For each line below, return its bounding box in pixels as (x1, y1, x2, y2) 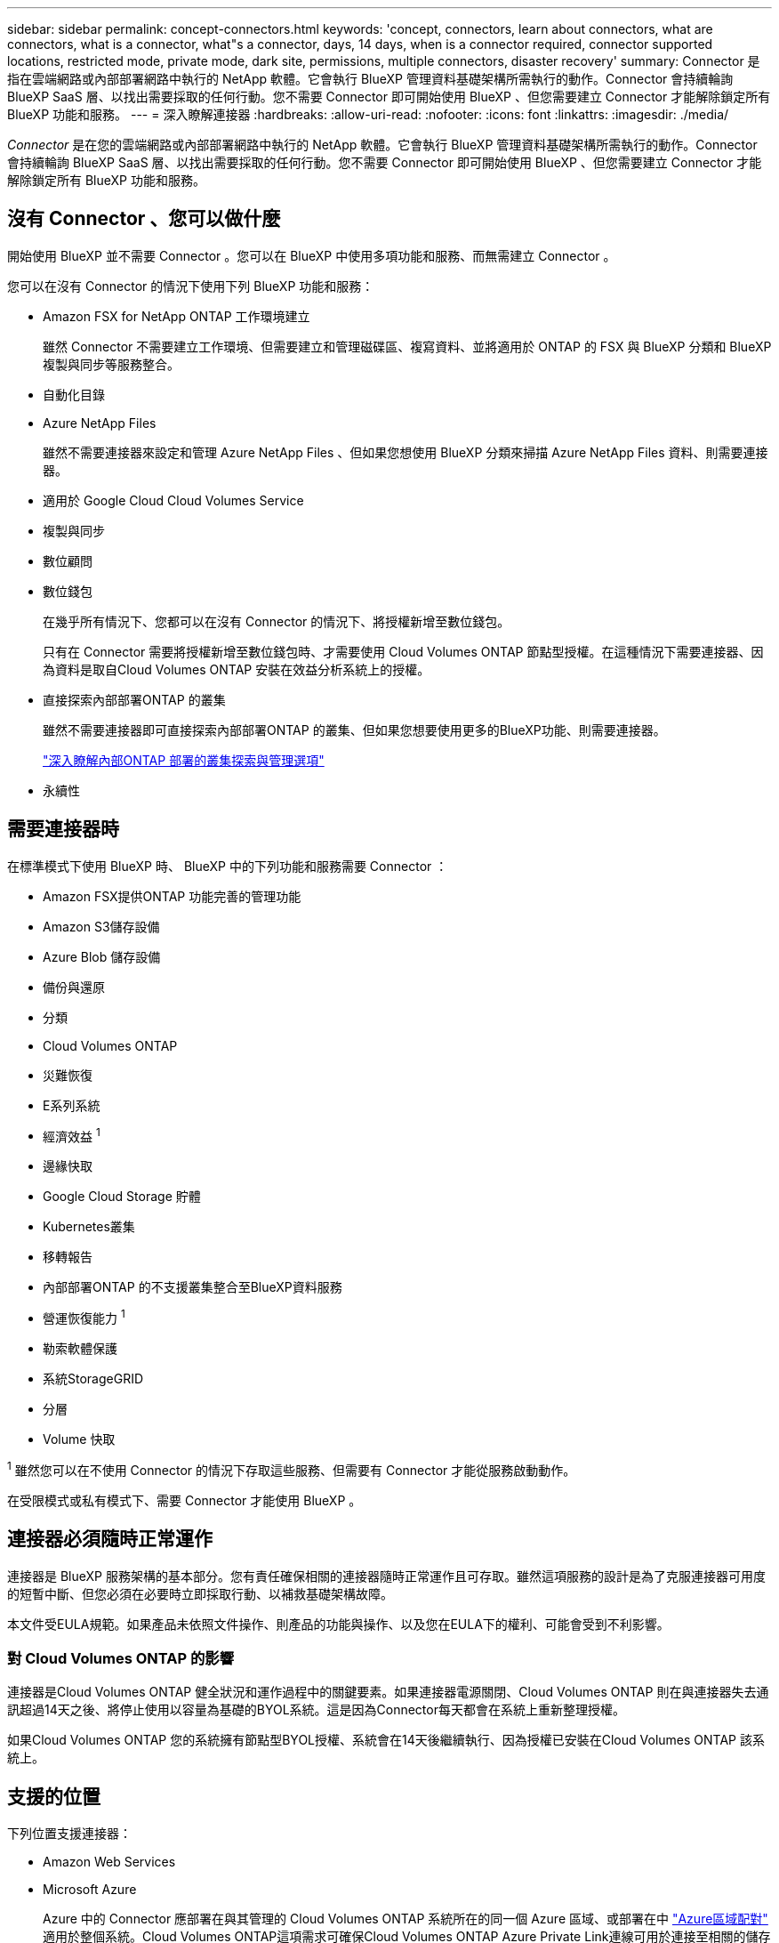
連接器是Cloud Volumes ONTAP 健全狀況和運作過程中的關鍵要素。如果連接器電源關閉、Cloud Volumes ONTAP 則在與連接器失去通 (7, 1684, 769, 1700)
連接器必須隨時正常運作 (7, 1528, 213, 1551)
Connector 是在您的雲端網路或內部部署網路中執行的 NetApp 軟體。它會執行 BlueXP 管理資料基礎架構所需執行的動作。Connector (7, 137, 758, 152)
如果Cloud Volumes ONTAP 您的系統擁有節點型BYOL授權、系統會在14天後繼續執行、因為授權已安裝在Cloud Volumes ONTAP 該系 (7, 1732, 765, 1748)
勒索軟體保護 (43, 1341, 117, 1356)
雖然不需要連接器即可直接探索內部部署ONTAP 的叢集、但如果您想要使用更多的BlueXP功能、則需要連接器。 (43, 722, 666, 738)
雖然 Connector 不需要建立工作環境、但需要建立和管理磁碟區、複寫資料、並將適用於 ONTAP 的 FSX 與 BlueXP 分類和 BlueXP (43, 338, 772, 354)
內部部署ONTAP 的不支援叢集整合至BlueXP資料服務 (43, 1279, 342, 1295)
